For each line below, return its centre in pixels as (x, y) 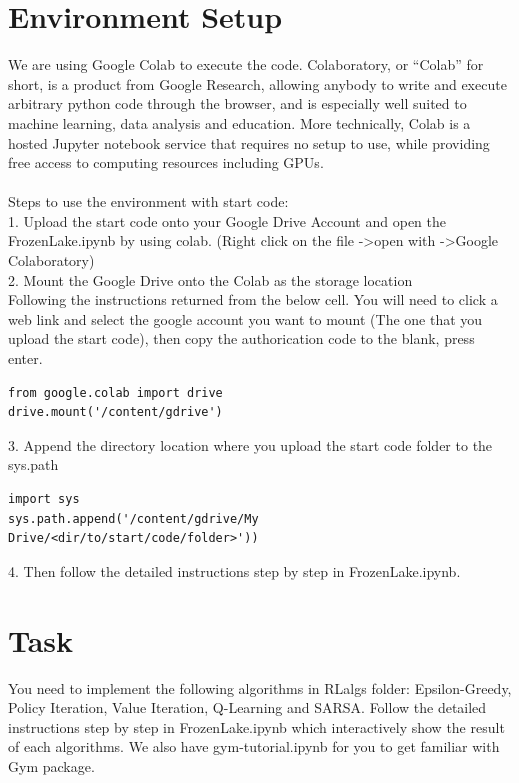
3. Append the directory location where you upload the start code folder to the (250, 444)
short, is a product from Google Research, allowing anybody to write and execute (257, 83)
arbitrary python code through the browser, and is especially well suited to (237, 103)
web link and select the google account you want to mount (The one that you (245, 318)
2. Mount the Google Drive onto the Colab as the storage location (210, 279)
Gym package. (51, 765)
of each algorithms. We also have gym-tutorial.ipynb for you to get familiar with (254, 746)
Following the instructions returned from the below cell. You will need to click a (253, 299)
